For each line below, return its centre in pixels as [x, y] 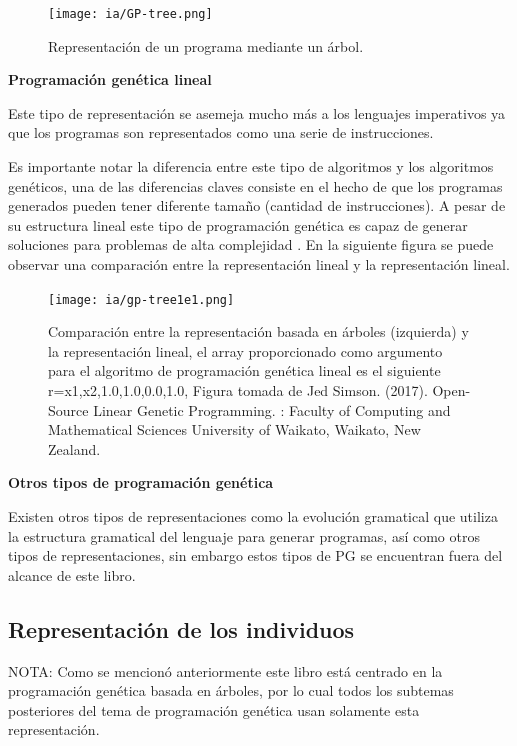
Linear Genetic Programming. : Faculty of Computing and [272, 409]
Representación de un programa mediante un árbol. [206, 45]
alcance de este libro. [72, 574]
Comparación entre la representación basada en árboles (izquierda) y [258, 331]
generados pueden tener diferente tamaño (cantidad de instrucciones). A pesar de [257, 205]
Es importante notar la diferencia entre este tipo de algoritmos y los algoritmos [251, 166]
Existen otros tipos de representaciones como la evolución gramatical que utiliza [253, 516]
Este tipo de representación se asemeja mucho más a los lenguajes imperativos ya [257, 112]
